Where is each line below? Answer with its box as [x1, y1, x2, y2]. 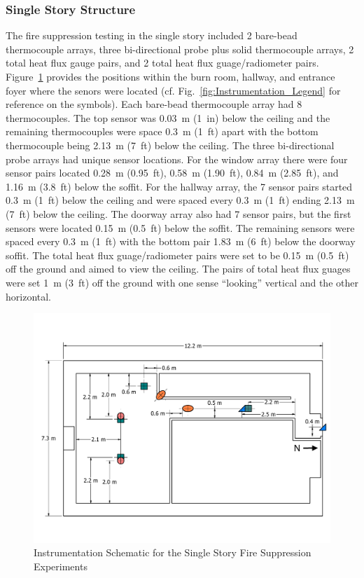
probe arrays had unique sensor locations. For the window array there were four [6, 151, 348, 166]
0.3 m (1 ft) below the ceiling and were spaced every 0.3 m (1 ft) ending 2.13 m [6, 193, 355, 207]
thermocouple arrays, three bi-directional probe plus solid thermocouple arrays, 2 [6, 41, 354, 56]
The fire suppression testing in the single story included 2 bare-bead [6, 28, 297, 43]
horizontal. [6, 289, 52, 303]
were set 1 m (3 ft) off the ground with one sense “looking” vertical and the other [6, 275, 358, 289]
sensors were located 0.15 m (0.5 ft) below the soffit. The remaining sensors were [6, 220, 355, 235]
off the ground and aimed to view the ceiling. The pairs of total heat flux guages [6, 261, 351, 276]
